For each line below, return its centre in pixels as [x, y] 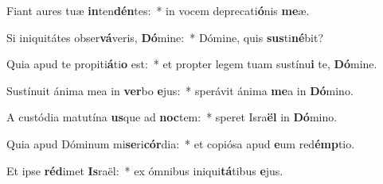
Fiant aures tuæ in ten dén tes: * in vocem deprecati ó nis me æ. [158, 10]
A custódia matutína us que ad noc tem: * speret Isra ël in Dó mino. [172, 117]
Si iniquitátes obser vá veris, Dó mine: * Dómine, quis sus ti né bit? [165, 37]
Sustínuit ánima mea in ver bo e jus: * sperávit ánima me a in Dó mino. [180, 90]
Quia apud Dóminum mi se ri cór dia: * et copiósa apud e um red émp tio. [181, 143]
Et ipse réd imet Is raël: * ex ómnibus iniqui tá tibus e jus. [145, 170]
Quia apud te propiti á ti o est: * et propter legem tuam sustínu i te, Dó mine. [192, 64]
